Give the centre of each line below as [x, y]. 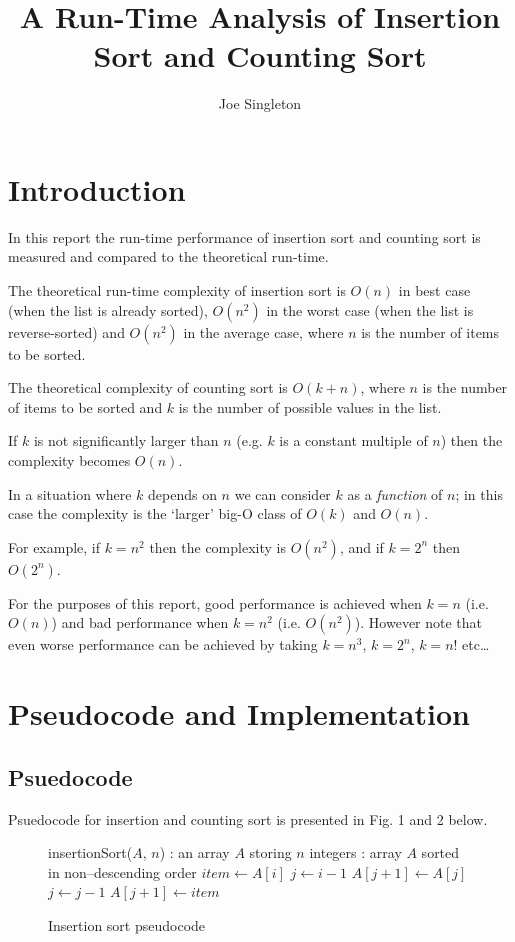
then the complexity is [217, 546]
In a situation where [70, 493]
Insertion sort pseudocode [127, 924]
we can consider [282, 493]
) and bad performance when [140, 622]
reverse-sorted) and [66, 331]
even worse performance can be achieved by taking [163, 644]
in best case [434, 290]
